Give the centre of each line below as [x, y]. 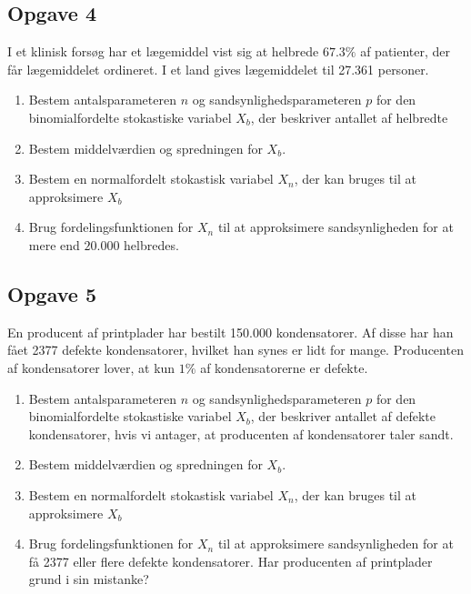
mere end [54, 244]
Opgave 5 [52, 293]
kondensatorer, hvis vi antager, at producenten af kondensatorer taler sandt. [241, 433]
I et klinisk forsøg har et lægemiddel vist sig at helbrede [163, 51]
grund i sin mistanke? [89, 579]
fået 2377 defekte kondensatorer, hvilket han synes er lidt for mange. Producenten [235, 350]
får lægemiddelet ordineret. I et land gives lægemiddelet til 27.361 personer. [218, 69]
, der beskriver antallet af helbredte [349, 117]
